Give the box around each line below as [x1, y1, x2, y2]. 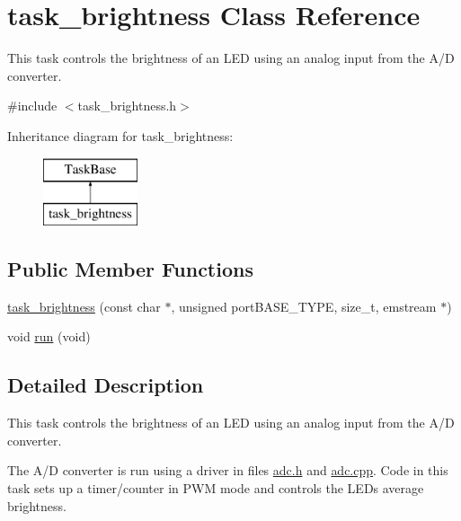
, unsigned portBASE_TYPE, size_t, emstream [171, 296, 437, 315]
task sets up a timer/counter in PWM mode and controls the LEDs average [7, 479, 424, 498]
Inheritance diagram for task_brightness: [7, 126, 234, 145]
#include [7, 96, 58, 115]
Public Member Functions [7, 255, 253, 283]
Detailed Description [7, 371, 204, 399]
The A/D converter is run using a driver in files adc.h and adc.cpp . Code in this [7, 461, 448, 480]
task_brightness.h [77, 96, 177, 115]
